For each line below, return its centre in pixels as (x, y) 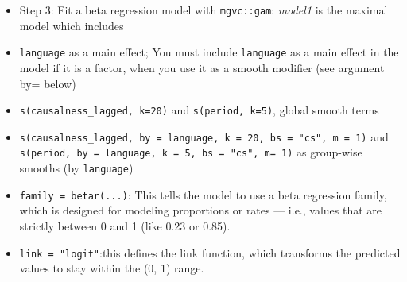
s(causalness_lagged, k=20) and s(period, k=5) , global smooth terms (199, 110)
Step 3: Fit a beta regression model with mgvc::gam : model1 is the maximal (203, 10)
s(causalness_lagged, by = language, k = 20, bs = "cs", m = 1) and (204, 136)
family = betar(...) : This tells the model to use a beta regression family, (203, 194)
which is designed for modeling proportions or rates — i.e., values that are (201, 210)
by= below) (48, 83)
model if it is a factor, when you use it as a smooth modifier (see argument (202, 67)
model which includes (72, 25)
